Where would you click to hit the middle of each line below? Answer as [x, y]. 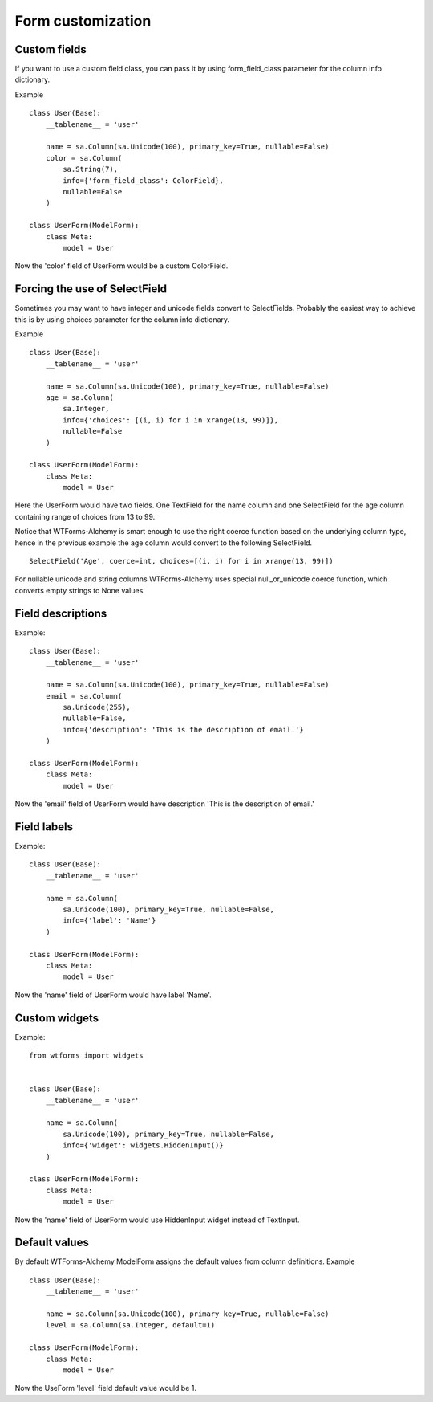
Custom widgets [57, 1018]
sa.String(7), [91, 169]
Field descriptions [61, 613]
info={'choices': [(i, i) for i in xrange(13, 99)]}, [171, 420]
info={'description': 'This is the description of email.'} [183, 730]
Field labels [44, 827]
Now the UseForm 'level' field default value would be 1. [105, 1388]
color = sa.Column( [84, 158]
